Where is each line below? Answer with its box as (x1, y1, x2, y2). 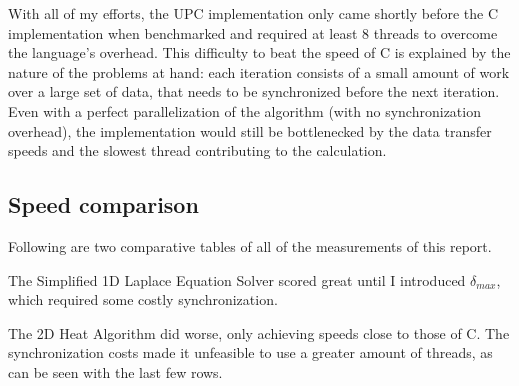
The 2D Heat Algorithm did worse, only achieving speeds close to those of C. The (8, 322, 510, 343)
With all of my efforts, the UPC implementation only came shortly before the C (8, 3, 499, 23)
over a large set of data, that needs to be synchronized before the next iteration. (8, 81, 500, 102)
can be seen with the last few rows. (8, 361, 223, 382)
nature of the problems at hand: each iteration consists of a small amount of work (8, 61, 510, 82)
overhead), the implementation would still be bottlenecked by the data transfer (8, 120, 492, 141)
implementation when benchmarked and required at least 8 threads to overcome (8, 22, 498, 43)
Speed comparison (8, 189, 199, 220)
